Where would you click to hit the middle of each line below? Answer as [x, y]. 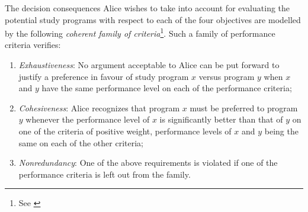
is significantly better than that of [221, 119]
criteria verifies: [33, 45]
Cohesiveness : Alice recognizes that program [99, 107]
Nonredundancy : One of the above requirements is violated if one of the [148, 163]
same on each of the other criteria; [81, 142]
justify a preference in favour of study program [104, 76]
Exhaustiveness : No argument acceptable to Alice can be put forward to [149, 65]
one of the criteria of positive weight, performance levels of [125, 131]
